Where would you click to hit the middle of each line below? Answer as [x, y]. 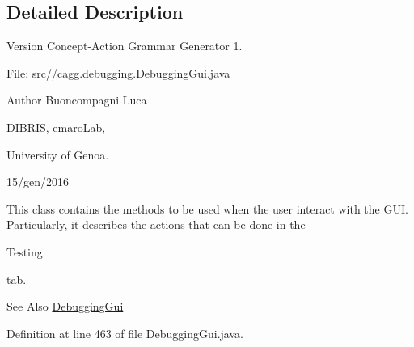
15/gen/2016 [38, 182]
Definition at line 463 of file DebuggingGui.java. [125, 333]
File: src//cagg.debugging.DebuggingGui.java [118, 72]
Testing [25, 251]
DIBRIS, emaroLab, [56, 127]
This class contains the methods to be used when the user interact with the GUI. [207, 208]
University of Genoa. [58, 154]
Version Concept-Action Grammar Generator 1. [125, 46]
